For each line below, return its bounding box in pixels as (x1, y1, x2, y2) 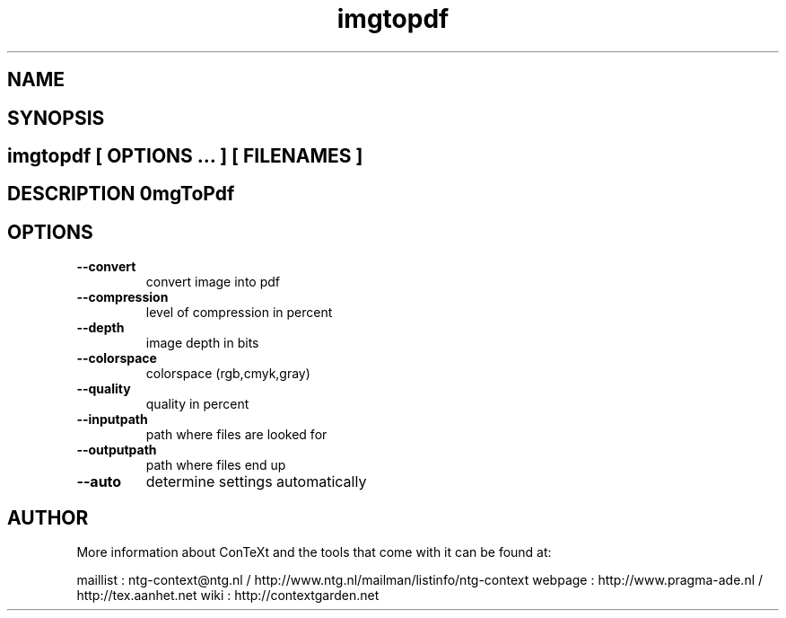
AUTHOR (7, 506, 89, 529)
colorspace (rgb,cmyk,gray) (145, 366, 310, 382)
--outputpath (76, 442, 157, 458)
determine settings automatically (145, 472, 367, 491)
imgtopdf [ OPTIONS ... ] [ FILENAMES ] (7, 145, 363, 168)
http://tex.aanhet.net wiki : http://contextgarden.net (76, 587, 380, 604)
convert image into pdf (145, 274, 280, 290)
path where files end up (145, 457, 286, 473)
